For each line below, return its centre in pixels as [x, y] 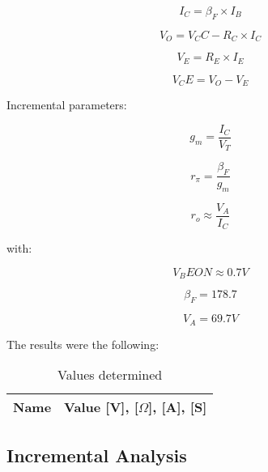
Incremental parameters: [67, 105]
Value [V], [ [101, 407]
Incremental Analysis [97, 455]
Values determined [110, 375]
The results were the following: [83, 344]
